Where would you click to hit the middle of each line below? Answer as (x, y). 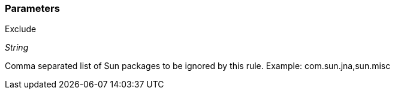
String (17, 48)
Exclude (21, 29)
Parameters (32, 8)
